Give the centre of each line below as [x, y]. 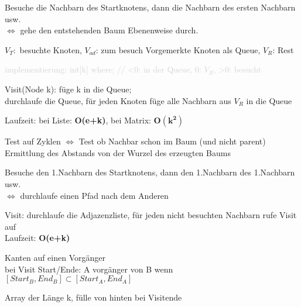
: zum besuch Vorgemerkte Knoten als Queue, [178, 49]
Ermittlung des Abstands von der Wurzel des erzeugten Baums [118, 152]
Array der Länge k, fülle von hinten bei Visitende [93, 297]
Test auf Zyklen [33, 141]
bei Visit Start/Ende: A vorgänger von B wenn [89, 269]
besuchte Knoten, [51, 49]
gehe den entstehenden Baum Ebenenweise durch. [109, 30]
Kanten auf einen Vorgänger [55, 257]
